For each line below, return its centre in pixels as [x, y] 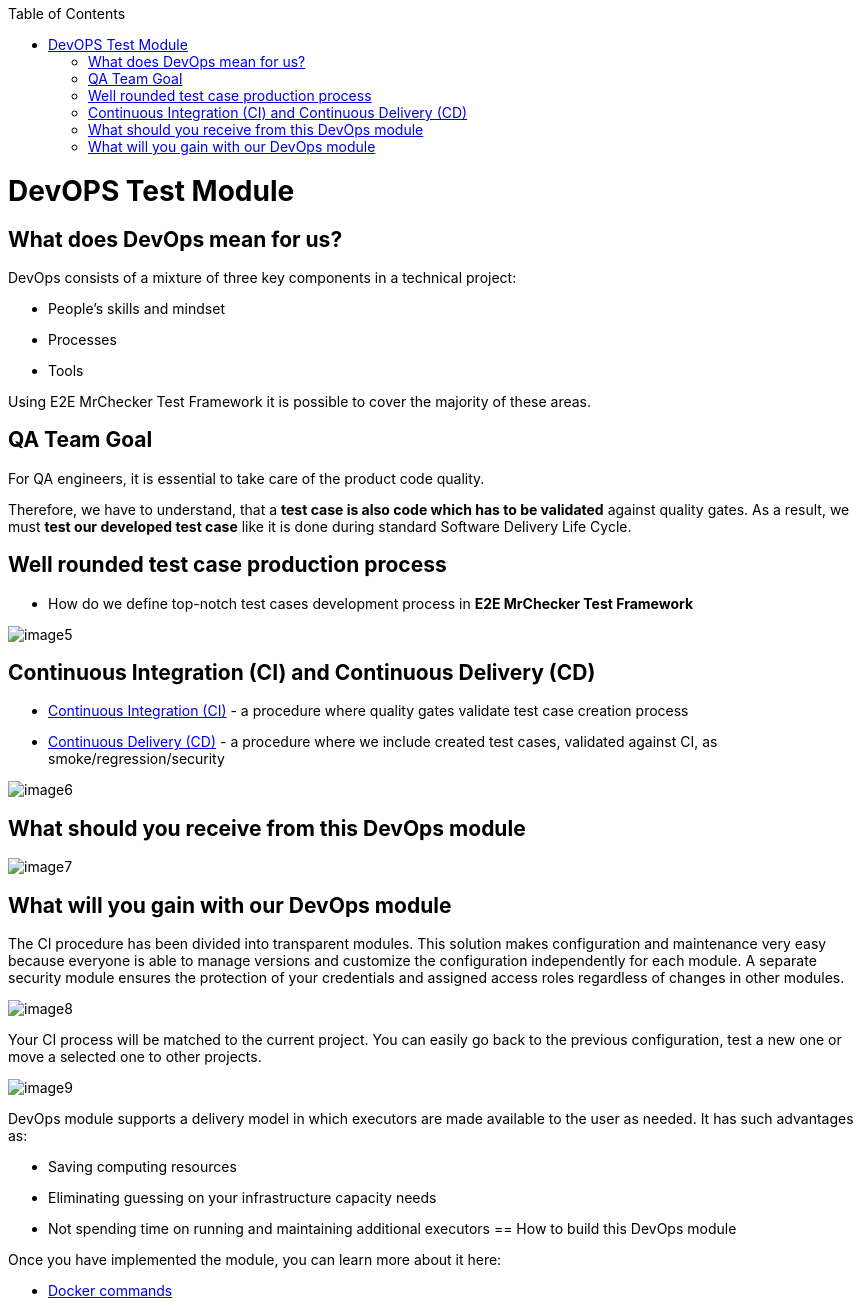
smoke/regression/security [136, 759]
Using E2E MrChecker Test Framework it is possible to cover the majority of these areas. [300, 401]
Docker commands [110, 1291]
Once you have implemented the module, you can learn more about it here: [255, 1260]
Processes [82, 339]
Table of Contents [67, 13]
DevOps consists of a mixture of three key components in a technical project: [262, 277]
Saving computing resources [142, 1167]
